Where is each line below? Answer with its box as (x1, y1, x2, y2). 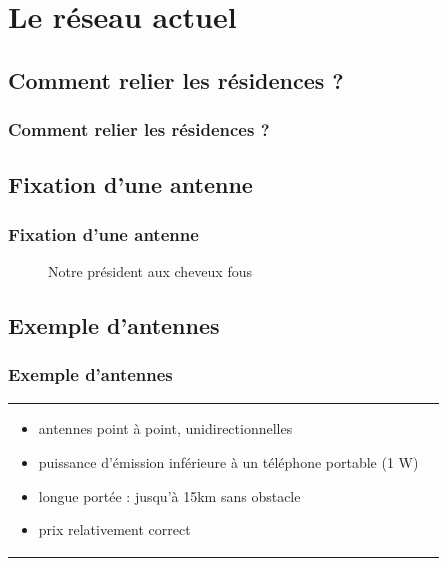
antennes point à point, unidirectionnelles (38, 418, 293, 439)
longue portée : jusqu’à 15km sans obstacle (38, 485, 301, 506)
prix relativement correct (38, 519, 191, 540)
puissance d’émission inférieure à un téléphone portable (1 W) (38, 451, 419, 472)
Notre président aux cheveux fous (48, 261, 253, 281)
